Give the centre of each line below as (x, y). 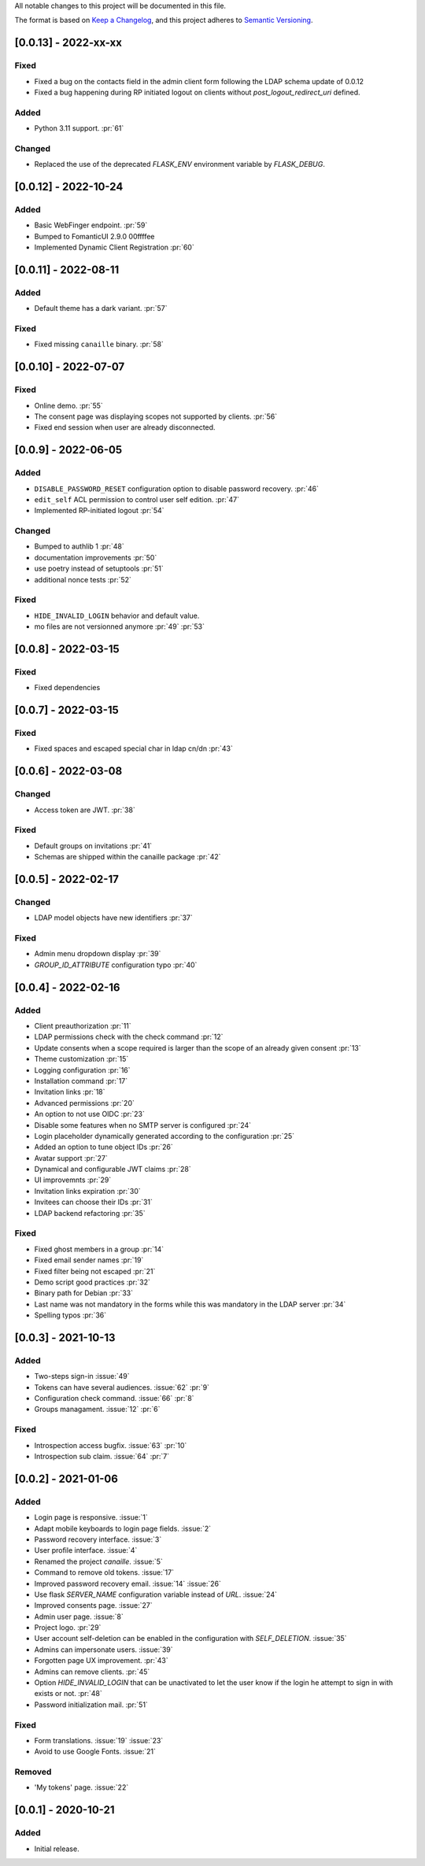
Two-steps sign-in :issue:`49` (82, 1376)
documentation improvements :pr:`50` (96, 557)
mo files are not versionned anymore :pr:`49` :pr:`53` (119, 626)
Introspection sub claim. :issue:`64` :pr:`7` (102, 1456)
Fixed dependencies (67, 688)
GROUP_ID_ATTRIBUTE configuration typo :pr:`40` (116, 965)
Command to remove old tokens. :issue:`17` (104, 1572)
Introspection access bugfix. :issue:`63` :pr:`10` (111, 1445)
